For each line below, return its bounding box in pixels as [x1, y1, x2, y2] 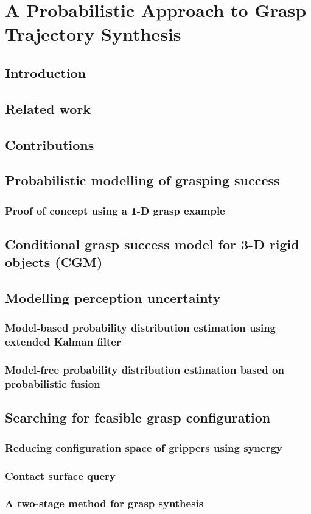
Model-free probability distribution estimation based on [5, 362, 284, 377]
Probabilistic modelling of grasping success [5, 171, 280, 190]
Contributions [5, 135, 94, 154]
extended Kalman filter [5, 334, 121, 349]
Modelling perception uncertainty [5, 288, 221, 307]
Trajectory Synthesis [5, 21, 181, 46]
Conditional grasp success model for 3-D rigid [5, 234, 299, 253]
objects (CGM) [5, 252, 103, 271]
